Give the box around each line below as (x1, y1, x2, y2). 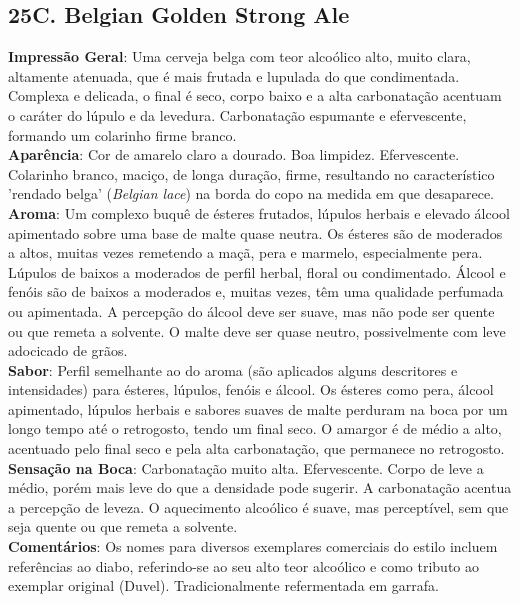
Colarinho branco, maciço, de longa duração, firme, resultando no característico (8, 163, 495, 184)
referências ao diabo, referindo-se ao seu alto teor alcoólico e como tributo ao (8, 555, 479, 576)
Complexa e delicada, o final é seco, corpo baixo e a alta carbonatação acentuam (8, 85, 502, 106)
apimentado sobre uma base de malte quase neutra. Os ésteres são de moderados (8, 222, 503, 243)
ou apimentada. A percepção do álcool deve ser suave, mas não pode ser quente (8, 300, 495, 321)
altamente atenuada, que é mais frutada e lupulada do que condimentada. (8, 65, 460, 86)
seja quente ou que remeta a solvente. (8, 516, 238, 537)
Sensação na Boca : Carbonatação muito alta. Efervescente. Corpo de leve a (8, 457, 484, 478)
